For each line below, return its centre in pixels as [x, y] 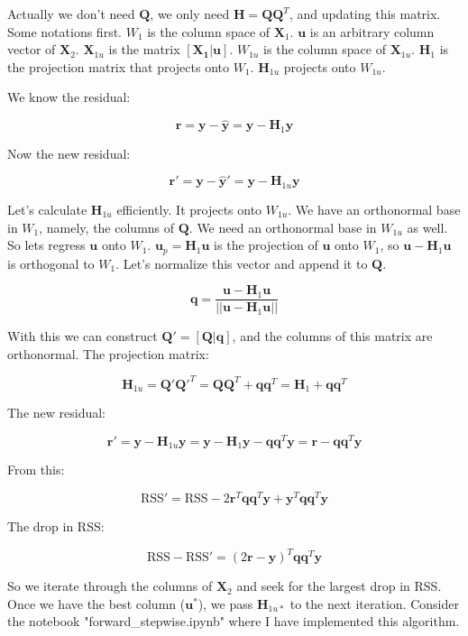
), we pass [225, 603]
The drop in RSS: [56, 526]
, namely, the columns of [107, 227]
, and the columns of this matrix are [332, 336]
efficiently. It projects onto [189, 209]
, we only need [190, 14]
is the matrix [144, 49]
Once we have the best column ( [96, 603]
